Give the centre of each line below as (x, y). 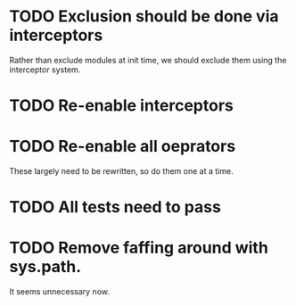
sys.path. (45, 267)
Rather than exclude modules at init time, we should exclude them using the (148, 60)
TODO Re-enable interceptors (121, 106)
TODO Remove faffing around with (139, 248)
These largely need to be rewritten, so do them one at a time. (121, 171)
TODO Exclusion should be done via (144, 17)
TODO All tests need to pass (115, 207)
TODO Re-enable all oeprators (123, 147)
